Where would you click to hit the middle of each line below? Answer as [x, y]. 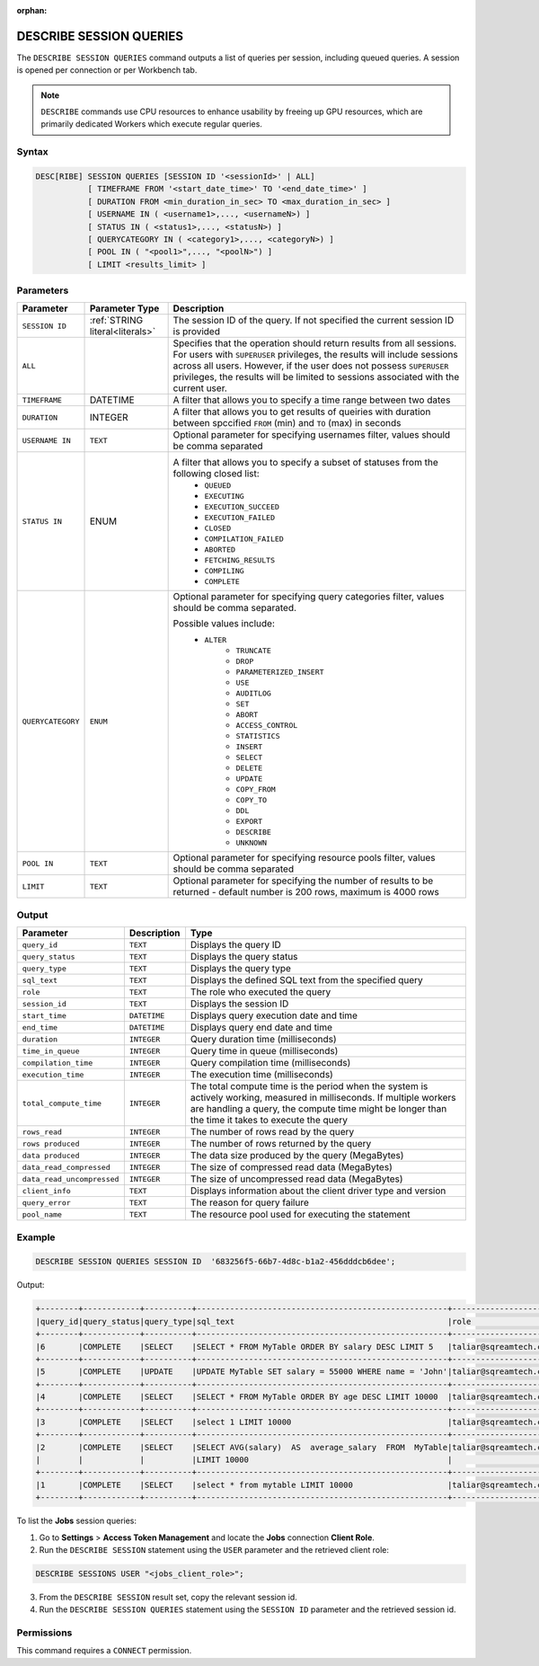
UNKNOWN [252, 843]
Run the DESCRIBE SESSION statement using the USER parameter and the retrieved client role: [214, 1549]
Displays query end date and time [261, 1027]
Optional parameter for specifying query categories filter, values [309, 597]
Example [36, 1237]
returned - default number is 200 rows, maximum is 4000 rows [306, 892]
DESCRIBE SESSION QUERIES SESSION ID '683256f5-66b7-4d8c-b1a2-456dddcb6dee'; [216, 1262]
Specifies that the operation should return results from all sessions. [315, 343]
